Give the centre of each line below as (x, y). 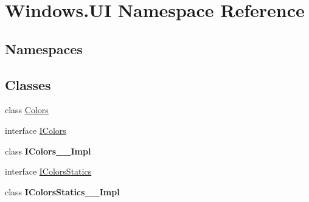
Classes (28, 84)
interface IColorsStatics (48, 171)
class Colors (27, 110)
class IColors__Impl (48, 151)
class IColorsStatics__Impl (62, 191)
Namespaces (44, 48)
